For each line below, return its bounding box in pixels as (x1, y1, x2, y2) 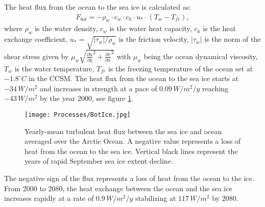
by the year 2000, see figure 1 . (40, 93, 134, 103)
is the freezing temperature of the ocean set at (108, 63, 253, 73)
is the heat (203, 23, 236, 34)
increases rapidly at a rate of (4, 193, 94, 203)
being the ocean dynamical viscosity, (143, 50, 258, 61)
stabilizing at (135, 193, 176, 203)
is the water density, (35, 23, 98, 34)
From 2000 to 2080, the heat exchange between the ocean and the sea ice (4, 183, 232, 193)
